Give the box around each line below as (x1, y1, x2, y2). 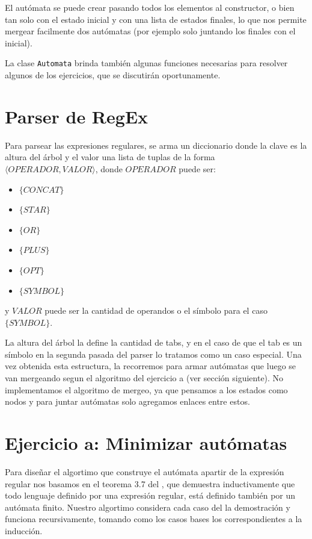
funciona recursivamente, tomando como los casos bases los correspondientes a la (5, 513, 302, 525)
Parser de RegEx (5, 104, 148, 128)
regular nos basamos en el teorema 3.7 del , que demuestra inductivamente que (5, 477, 295, 490)
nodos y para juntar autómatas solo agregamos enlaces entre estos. (5, 395, 250, 408)
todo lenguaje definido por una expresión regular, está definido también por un (5, 489, 296, 502)
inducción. (5, 524, 43, 537)
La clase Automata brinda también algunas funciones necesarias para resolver (5, 57, 288, 69)
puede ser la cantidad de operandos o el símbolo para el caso (44, 304, 268, 317)
